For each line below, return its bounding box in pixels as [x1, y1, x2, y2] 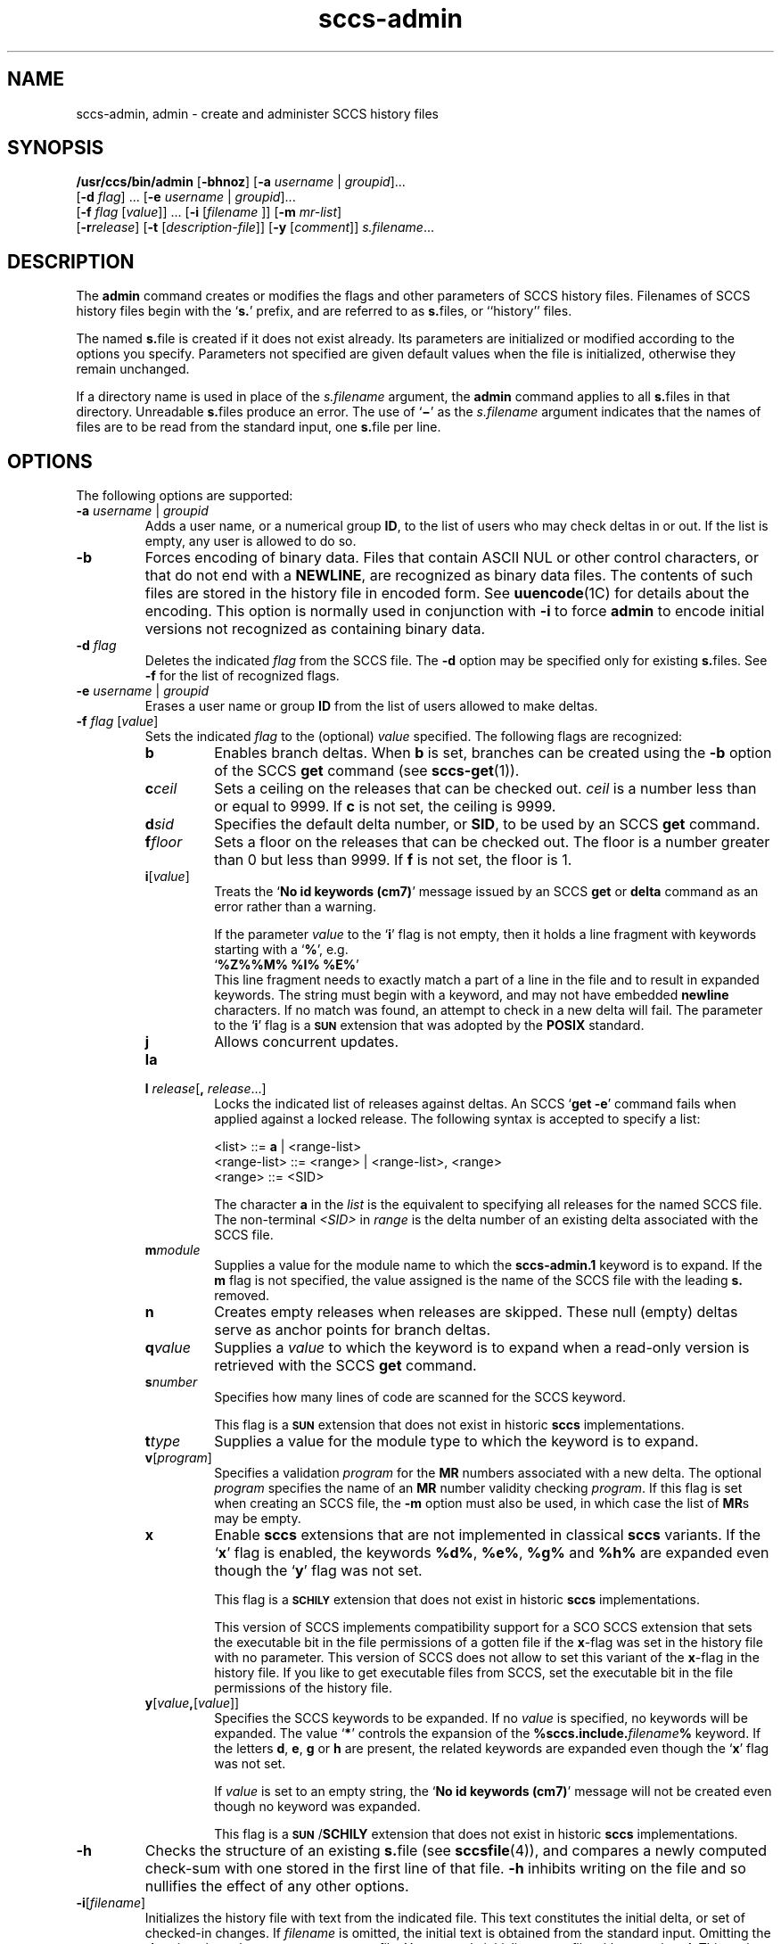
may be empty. [214, 1511, 301, 1527]
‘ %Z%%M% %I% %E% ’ [214, 957, 359, 973]
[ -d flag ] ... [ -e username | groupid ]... [76, 189, 296, 205]
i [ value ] [144, 869, 190, 885]
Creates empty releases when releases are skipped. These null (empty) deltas [214, 1303, 738, 1322]
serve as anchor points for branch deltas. [214, 1321, 491, 1339]
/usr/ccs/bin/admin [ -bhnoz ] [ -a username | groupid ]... [76, 174, 406, 190]
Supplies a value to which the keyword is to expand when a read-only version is [214, 1339, 750, 1357]
